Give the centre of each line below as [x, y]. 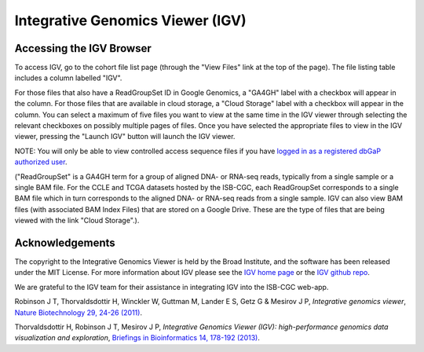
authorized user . [41, 162]
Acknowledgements [65, 242]
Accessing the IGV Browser [83, 48]
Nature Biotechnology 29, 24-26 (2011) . [79, 312]
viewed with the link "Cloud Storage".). [77, 221]
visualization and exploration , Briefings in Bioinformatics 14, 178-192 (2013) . [137, 338]
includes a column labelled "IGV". [68, 78]
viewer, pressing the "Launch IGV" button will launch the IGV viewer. [125, 137]
